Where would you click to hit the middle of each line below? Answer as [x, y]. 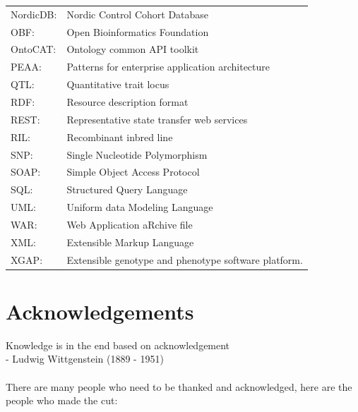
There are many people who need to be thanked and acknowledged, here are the [179, 386]
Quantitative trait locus [118, 84]
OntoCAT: [34, 49]
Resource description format [127, 101]
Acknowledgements [100, 311]
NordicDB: [34, 14]
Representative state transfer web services [157, 119]
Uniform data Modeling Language [140, 207]
